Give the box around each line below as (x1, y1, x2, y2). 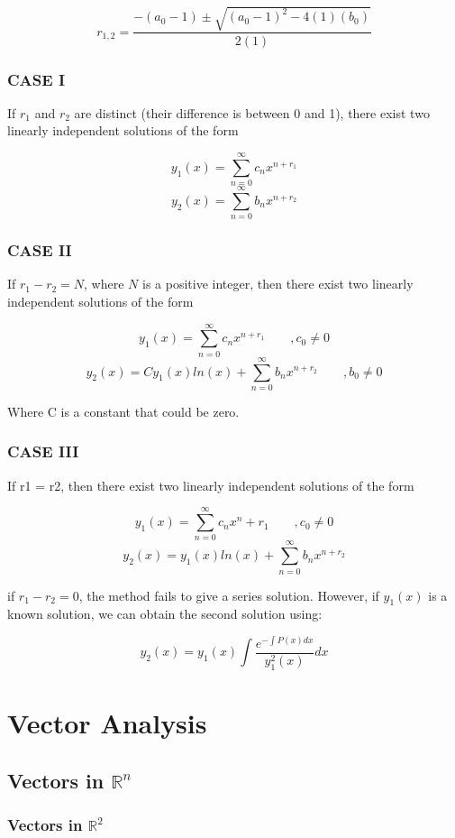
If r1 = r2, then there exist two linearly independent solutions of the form (7, 475, 414, 494)
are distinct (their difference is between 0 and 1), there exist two (74, 103, 430, 122)
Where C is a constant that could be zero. (7, 401, 240, 420)
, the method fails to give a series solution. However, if (78, 585, 379, 604)
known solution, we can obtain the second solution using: (7, 604, 323, 623)
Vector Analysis (7, 704, 207, 741)
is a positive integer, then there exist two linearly (142, 274, 414, 293)
